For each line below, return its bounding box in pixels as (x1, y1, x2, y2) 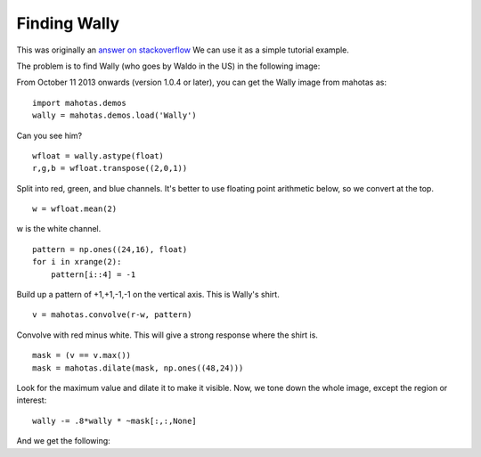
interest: (16, 395, 47, 405)
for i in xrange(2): (32, 257, 122, 267)
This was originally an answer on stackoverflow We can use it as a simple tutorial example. (16, 45, 349, 55)
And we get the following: (16, 436, 110, 446)
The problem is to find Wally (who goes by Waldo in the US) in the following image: (16, 61, 321, 71)
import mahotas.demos (32, 98, 126, 108)
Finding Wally (16, 13, 120, 33)
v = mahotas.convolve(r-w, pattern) (32, 310, 192, 320)
